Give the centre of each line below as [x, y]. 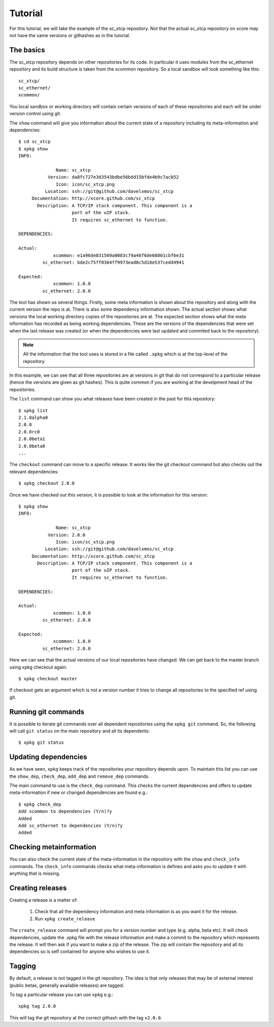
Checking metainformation [53, 847]
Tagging [23, 966]
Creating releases [38, 888]
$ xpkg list [33, 410]
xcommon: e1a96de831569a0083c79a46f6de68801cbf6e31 [119, 255]
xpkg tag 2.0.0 [37, 1006]
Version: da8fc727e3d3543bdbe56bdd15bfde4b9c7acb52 [113, 177]
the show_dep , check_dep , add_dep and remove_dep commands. [79, 776]
